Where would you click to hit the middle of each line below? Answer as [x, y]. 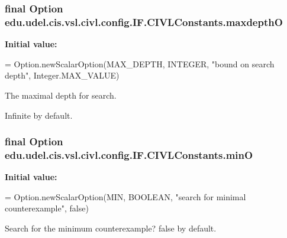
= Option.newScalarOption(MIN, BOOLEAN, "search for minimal [125, 196]
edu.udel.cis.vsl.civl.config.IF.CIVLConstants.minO [129, 154]
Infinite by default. [39, 115]
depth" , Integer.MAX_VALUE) [62, 75]
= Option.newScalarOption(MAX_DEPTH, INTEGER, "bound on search [140, 63]
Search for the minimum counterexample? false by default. [111, 228]
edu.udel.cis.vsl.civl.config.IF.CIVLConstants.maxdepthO [144, 22]
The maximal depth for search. [61, 95]
